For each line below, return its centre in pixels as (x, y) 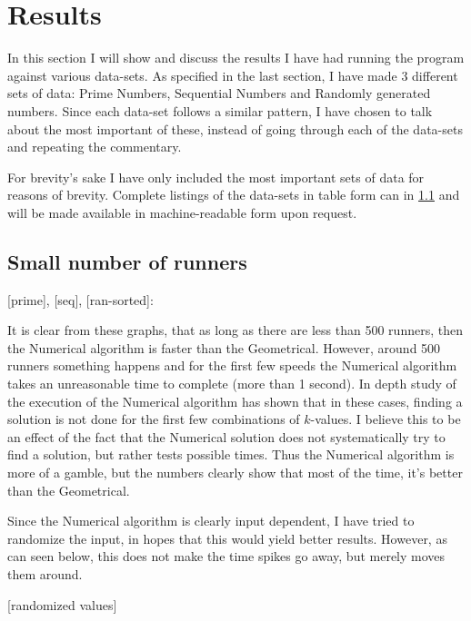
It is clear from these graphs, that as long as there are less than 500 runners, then (235, 330)
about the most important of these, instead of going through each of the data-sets (235, 128)
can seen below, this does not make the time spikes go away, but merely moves (226, 556)
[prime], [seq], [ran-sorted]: (80, 299)
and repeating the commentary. (95, 147)
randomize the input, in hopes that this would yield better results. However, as (227, 538)
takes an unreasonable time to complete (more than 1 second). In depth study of (232, 384)
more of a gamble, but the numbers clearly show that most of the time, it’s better (235, 473)
